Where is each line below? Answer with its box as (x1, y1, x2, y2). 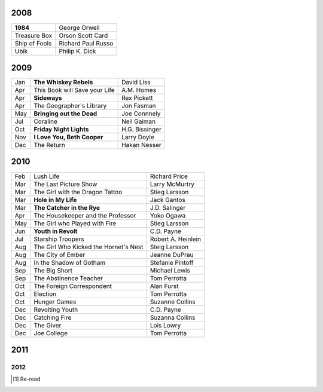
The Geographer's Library (33, 102, 107, 110)
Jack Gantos (150, 195, 185, 204)
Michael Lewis (150, 266, 191, 274)
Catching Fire (33, 313, 72, 321)
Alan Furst (150, 281, 179, 290)
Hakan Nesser (121, 141, 161, 149)
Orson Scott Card (59, 31, 108, 39)
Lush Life (33, 172, 60, 180)
